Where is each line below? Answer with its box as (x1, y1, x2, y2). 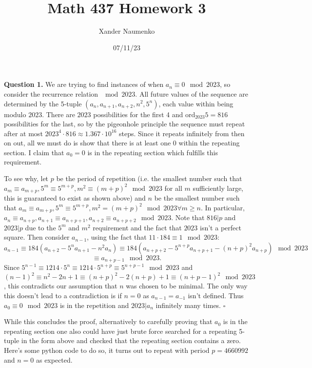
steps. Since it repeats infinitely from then (119, 128, 245, 138)
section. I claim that (4, 147, 64, 157)
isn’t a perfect (200, 222, 241, 232)
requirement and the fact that (93, 222, 182, 232)
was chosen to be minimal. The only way (126, 281, 248, 291)
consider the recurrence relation (4, 88, 98, 99)
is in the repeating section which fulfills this (87, 147, 218, 157)
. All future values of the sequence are (135, 88, 248, 99)
